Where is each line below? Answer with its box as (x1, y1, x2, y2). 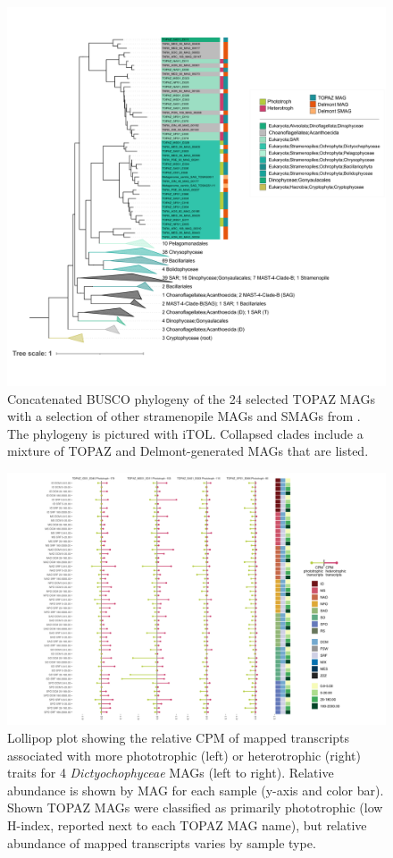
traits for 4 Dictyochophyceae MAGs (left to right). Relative (7, 763, 334, 782)
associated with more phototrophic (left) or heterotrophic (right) (7, 745, 361, 764)
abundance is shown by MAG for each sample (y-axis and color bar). (7, 780, 384, 799)
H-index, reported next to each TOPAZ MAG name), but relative (7, 815, 367, 834)
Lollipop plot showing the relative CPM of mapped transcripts (7, 728, 350, 746)
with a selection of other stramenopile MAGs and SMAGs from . (7, 407, 361, 425)
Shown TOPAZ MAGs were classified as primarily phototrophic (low (7, 798, 383, 817)
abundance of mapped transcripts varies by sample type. (7, 833, 316, 852)
